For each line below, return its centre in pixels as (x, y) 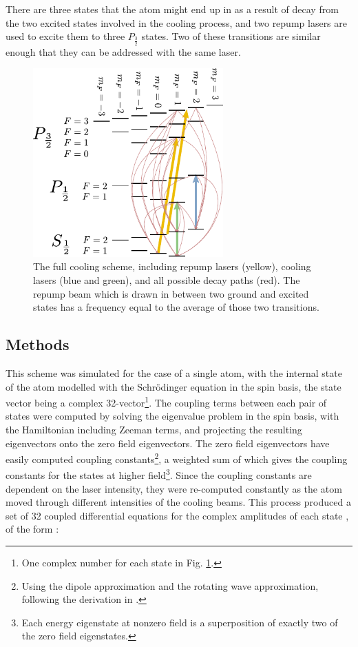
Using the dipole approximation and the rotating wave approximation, (170, 585)
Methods (38, 344)
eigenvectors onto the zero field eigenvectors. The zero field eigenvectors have (168, 443)
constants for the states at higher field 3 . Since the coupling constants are (159, 474)
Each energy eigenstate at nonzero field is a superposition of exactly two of (180, 622)
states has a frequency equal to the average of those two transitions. (176, 307)
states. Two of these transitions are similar (231, 36)
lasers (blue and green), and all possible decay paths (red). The (167, 279)
